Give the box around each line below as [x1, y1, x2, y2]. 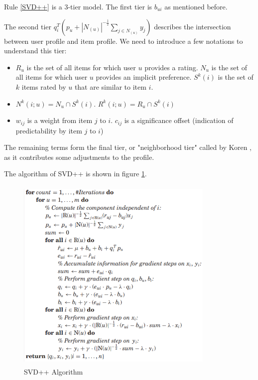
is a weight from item [27, 115, 93, 126]
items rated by [21, 81, 66, 92]
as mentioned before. [164, 1, 228, 11]
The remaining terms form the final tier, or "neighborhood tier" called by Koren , [4, 142, 252, 152]
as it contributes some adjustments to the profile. [4, 151, 154, 162]
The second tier [4, 21, 51, 31]
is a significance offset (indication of [124, 115, 234, 126]
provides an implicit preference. [96, 72, 192, 82]
